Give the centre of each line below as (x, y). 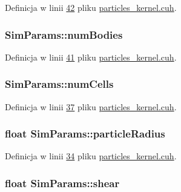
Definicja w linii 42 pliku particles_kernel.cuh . (91, 7)
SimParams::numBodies (64, 34)
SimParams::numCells (59, 84)
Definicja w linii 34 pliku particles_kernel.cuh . (91, 156)
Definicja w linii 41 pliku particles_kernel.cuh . (91, 57)
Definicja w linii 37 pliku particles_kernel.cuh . (91, 106)
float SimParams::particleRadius (85, 134)
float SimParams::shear (62, 183)
